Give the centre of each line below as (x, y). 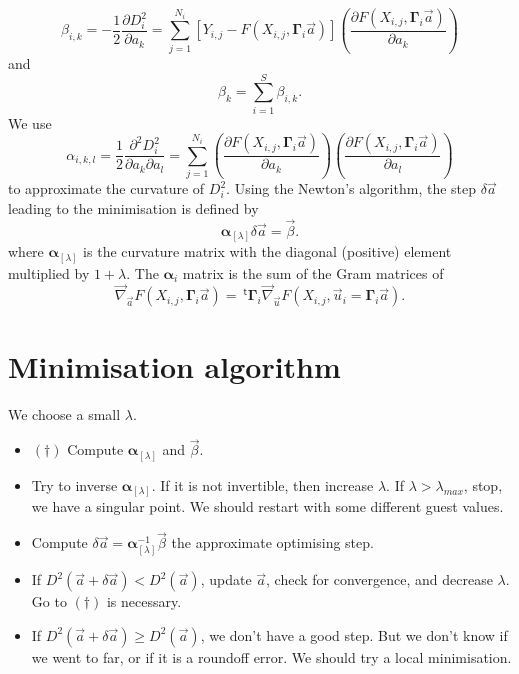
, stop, (483, 484)
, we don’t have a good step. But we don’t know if (354, 634)
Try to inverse (74, 484)
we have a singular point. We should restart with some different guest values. (267, 506)
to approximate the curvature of (106, 188)
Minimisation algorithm (174, 365)
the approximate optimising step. (272, 542)
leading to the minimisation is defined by (133, 207)
